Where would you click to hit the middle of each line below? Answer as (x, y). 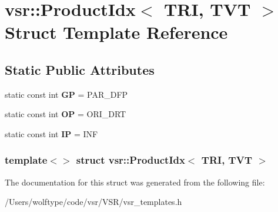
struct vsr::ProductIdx (130, 160)
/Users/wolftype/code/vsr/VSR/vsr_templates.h (93, 202)
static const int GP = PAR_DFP (66, 94)
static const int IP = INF (51, 133)
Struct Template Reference (116, 32)
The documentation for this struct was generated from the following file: (135, 182)
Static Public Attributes (80, 69)
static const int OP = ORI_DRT (66, 114)
